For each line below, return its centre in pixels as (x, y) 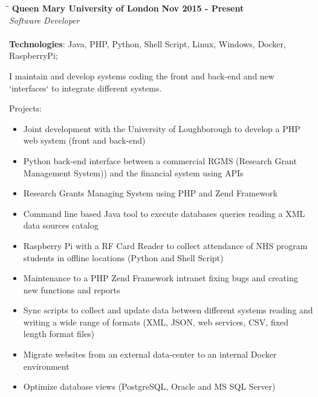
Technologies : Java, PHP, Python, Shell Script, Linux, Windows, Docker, (148, 43)
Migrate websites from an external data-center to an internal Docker (150, 354)
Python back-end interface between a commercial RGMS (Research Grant (160, 160)
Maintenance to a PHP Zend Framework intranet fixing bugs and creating (161, 278)
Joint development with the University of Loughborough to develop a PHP (162, 128)
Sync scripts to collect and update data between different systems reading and (168, 310)
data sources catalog (61, 225)
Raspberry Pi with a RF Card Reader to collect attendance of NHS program (165, 245)
